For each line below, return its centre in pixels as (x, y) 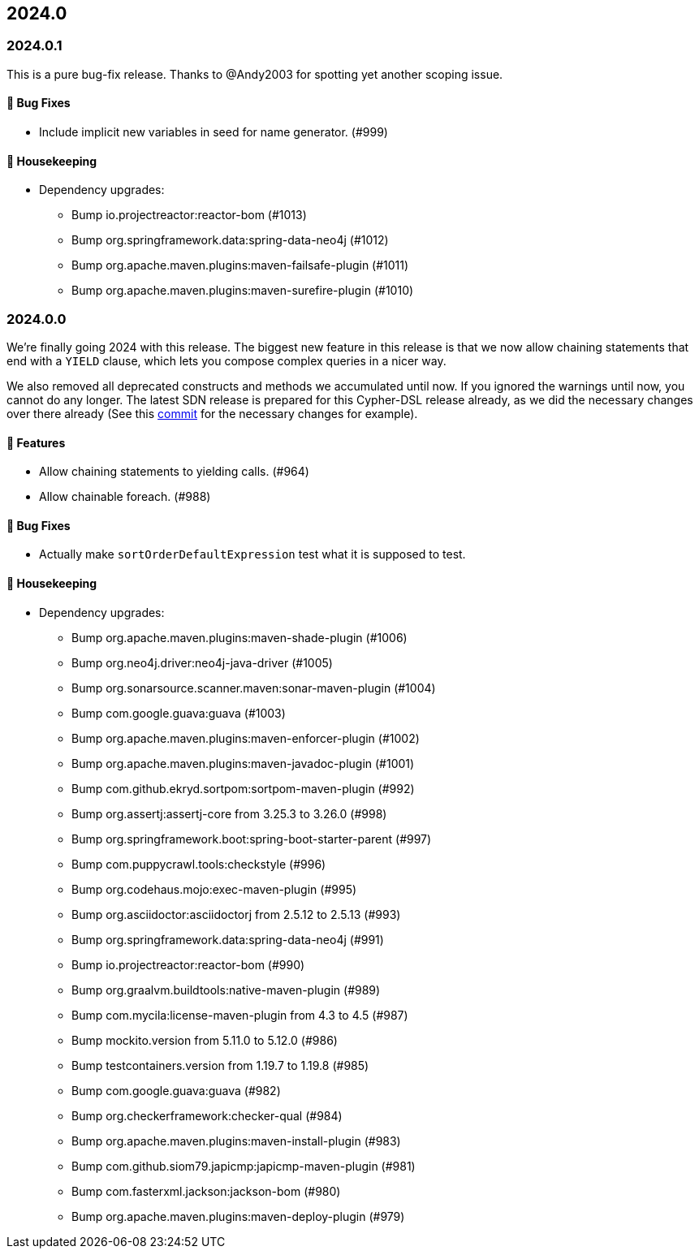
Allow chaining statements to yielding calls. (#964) (174, 472)
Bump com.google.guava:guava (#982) (176, 1090)
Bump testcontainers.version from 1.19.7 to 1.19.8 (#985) (220, 1065)
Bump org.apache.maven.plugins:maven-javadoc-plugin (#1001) (243, 763)
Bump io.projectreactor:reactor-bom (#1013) (189, 215)
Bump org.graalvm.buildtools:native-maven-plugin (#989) (226, 990)
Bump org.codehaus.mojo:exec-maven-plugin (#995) (214, 889)
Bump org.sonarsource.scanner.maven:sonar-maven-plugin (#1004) (254, 688)
